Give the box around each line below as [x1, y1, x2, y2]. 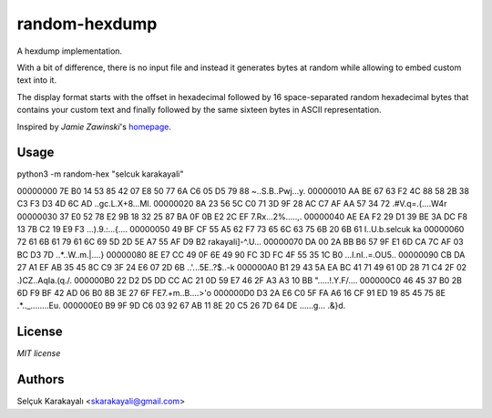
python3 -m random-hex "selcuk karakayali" [16, 168, 184, 179]
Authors [16, 372, 65, 387]
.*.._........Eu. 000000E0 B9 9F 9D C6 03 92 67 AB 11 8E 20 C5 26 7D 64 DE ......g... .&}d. [16, 301, 346, 311]
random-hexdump [16, 14, 158, 34]
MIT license [16, 348, 61, 359]
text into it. [16, 75, 57, 86]
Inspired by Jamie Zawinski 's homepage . [16, 121, 172, 132]
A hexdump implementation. [16, 46, 123, 56]
